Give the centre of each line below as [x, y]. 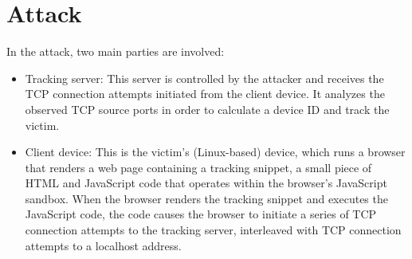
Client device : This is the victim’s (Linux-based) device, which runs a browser [215, 152]
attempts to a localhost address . [103, 245]
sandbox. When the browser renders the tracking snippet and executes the [206, 198]
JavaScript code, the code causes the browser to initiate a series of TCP [201, 214]
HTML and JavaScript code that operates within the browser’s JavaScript [206, 183]
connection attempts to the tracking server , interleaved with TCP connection [213, 230]
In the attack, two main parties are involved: [116, 51]
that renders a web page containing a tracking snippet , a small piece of [198, 167]
